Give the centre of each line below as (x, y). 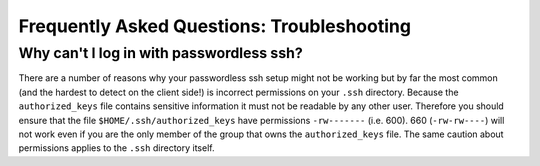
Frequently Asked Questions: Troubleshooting (215, 26)
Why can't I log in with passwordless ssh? (161, 53)
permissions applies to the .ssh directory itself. (116, 148)
